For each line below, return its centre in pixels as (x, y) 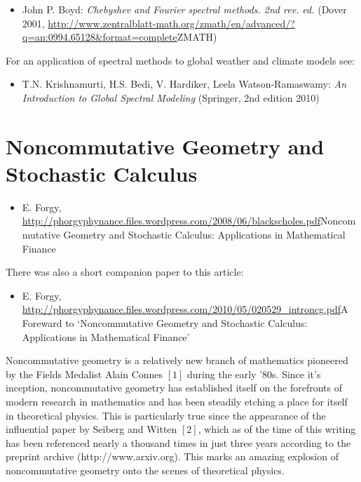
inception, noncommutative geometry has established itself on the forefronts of (174, 388)
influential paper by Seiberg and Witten (91, 429)
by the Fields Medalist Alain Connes (84, 374)
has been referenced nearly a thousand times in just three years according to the (178, 442)
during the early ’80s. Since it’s (254, 374)
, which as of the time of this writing (277, 429)
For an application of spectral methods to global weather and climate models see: (180, 60)
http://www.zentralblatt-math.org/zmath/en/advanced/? (171, 23)
